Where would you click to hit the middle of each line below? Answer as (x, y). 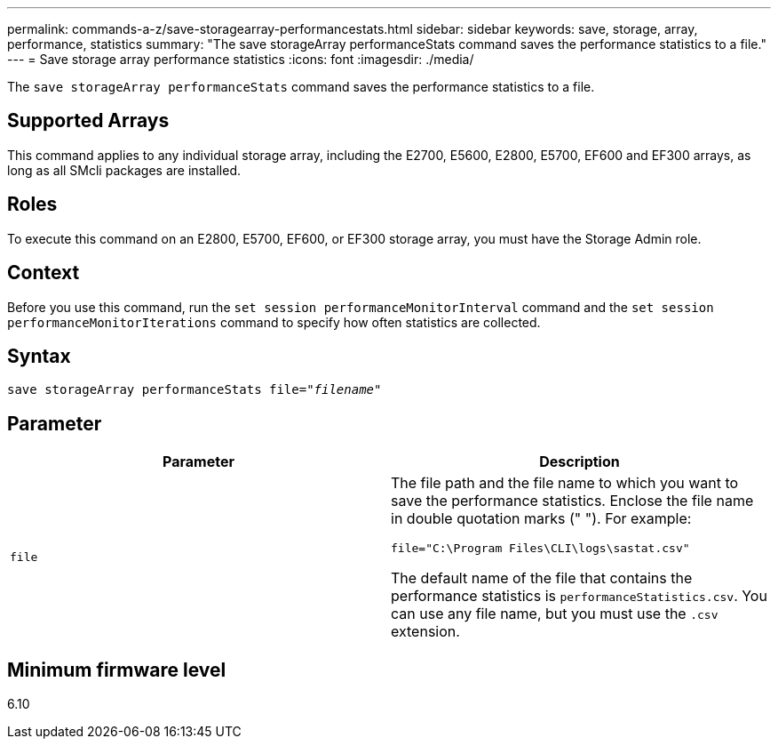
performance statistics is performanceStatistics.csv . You (579, 596)
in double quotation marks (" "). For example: (541, 519)
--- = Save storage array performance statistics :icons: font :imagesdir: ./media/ (241, 59)
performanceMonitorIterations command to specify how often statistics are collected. (274, 322)
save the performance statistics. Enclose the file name (572, 501)
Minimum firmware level (117, 670)
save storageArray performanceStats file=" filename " (194, 390)
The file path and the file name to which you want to (565, 483)
